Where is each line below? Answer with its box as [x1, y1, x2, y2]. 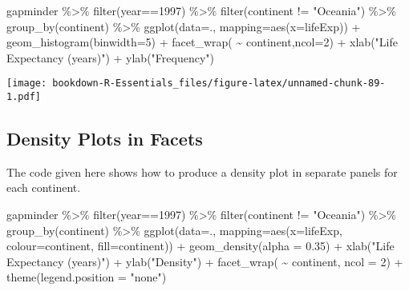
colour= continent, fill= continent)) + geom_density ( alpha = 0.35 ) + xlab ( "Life [6, 237, 395, 254]
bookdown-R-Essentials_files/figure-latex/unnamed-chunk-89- [52, 78, 386, 90]
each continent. [6, 179, 81, 196]
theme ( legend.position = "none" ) [6, 269, 167, 285]
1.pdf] [6, 91, 41, 103]
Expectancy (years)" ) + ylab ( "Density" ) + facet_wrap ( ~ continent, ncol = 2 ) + [6, 253, 403, 269]
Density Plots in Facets [6, 126, 203, 151]
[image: [6, 78, 47, 90]
